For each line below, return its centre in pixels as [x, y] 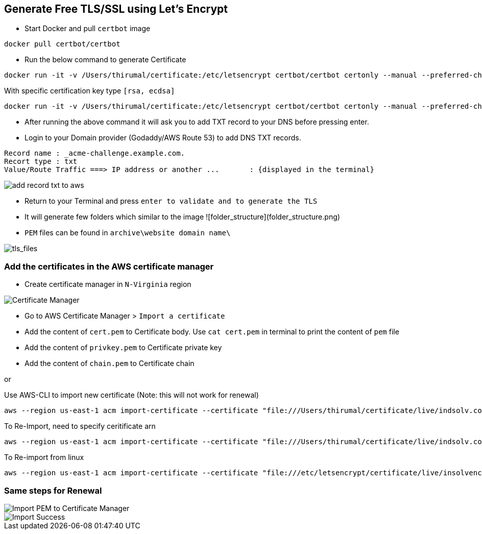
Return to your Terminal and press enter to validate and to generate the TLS [171, 201]
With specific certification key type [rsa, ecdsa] [90, 91]
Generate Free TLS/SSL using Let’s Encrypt [116, 9]
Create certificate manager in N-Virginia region [108, 284]
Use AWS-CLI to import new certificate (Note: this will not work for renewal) [131, 395]
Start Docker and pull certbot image [88, 29]
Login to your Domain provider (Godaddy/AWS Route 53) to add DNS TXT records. [163, 138]
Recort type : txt [41, 162]
